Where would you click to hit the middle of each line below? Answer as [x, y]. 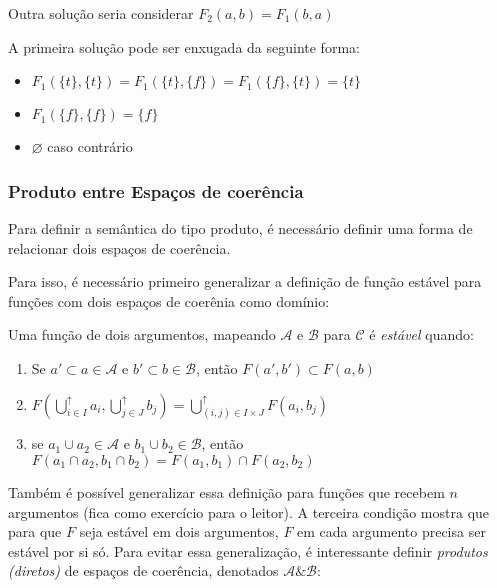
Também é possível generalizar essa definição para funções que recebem [226, 492]
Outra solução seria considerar [101, 13]
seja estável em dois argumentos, [179, 531]
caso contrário [90, 146]
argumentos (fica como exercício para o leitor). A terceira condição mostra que [249, 511]
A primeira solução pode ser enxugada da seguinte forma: [184, 46]
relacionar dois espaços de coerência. [119, 247]
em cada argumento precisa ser [391, 531]
